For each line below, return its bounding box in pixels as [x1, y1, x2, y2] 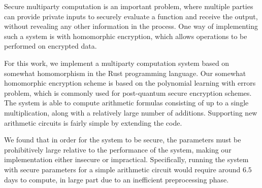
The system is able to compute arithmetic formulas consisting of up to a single [4, 97, 249, 108]
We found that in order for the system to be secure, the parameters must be [4, 134, 241, 145]
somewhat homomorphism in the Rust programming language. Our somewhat [4, 67, 246, 78]
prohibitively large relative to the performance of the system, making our [4, 144, 232, 155]
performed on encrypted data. [4, 41, 97, 51]
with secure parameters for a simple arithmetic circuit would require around [4, 164, 241, 174]
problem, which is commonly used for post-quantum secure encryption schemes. [4, 87, 252, 98]
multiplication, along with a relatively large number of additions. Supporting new [4, 107, 257, 118]
